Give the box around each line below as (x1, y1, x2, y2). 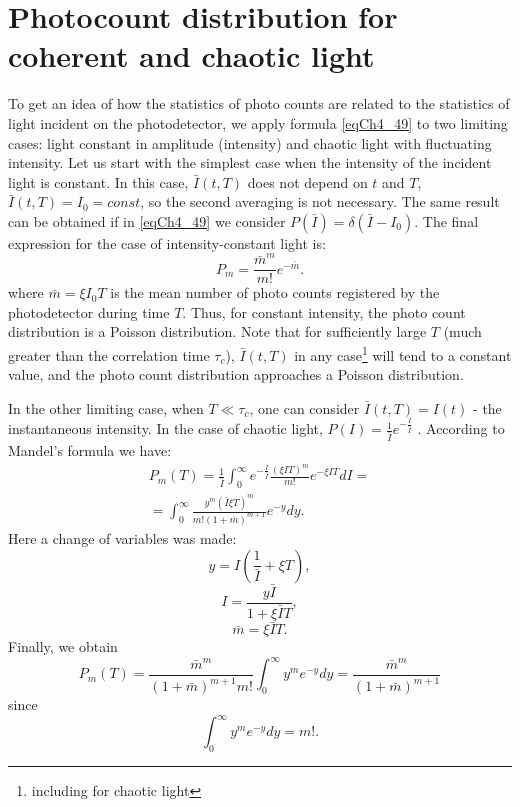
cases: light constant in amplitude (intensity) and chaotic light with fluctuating (8, 132, 492, 153)
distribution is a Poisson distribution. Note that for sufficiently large (8, 321, 427, 342)
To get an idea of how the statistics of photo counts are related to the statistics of (8, 93, 510, 114)
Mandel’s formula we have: (8, 439, 172, 460)
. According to (417, 418, 505, 439)
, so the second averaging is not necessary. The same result (140, 191, 500, 212)
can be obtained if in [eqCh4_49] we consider (8, 210, 286, 231)
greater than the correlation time (8, 344, 210, 365)
